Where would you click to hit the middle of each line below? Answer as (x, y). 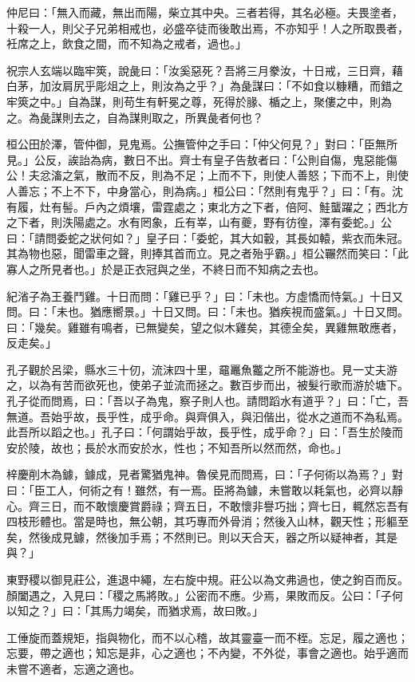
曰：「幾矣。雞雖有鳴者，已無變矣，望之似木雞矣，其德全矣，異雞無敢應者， (205, 327)
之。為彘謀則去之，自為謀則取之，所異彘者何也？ (135, 117)
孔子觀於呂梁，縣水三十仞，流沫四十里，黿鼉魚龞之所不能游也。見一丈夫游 (202, 369)
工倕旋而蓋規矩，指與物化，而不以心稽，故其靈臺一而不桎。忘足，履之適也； (207, 637)
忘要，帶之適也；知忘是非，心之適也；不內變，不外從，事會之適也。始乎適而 (207, 653)
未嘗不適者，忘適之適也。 (73, 668)
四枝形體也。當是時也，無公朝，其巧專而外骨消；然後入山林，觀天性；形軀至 (207, 521)
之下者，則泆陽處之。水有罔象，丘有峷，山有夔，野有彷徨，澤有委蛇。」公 (199, 222)
